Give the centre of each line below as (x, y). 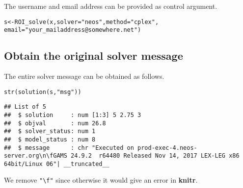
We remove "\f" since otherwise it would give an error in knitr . (101, 179)
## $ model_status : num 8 (50, 139)
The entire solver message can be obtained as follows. (84, 76)
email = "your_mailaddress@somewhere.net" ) (73, 30)
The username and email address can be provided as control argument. (111, 6)
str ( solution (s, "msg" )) (43, 92)
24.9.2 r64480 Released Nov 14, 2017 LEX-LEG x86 (155, 156)
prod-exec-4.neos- (167, 148)
